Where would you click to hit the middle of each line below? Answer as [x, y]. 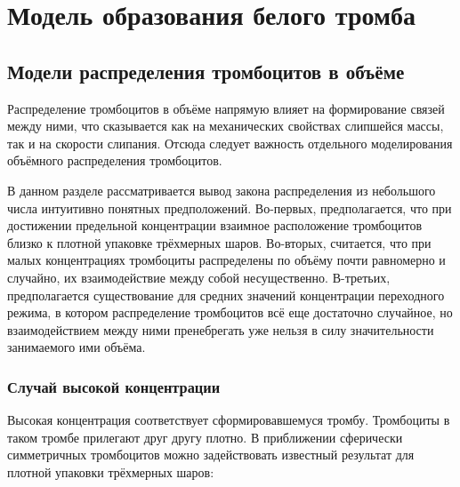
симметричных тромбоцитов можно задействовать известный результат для [211, 455]
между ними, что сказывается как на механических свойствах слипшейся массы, [226, 126]
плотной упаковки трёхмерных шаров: [111, 471]
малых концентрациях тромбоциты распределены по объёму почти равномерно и [226, 260]
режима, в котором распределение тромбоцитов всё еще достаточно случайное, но [230, 312]
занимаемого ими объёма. [77, 347]
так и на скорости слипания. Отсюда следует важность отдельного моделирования [230, 143]
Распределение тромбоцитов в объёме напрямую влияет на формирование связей [226, 108]
